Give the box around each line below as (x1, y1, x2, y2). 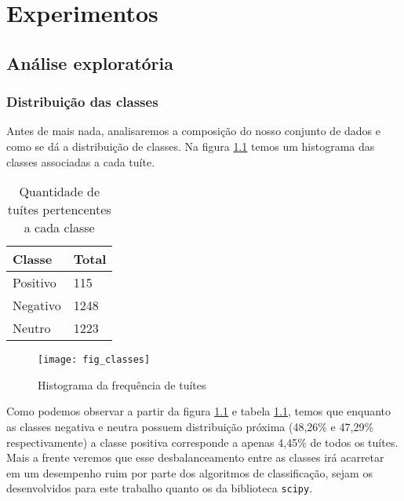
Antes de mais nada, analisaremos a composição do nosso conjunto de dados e (6, 123, 380, 139)
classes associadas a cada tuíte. (6, 153, 155, 170)
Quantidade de (19, 182, 100, 201)
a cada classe (24, 218, 95, 237)
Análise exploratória (6, 50, 174, 75)
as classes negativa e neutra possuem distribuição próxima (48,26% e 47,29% (6, 419, 374, 434)
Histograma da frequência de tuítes (38, 376, 206, 393)
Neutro (13, 319, 51, 338)
